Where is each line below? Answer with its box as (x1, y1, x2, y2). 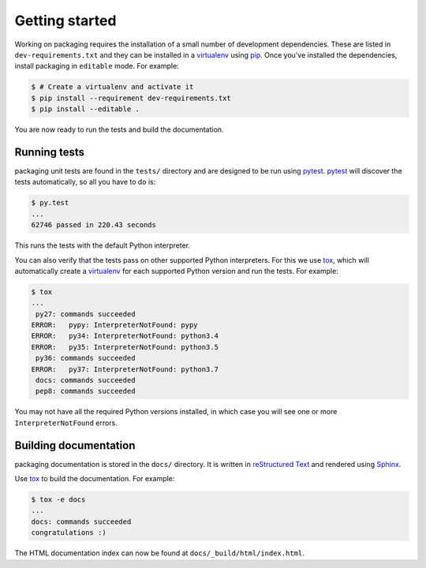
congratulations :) (31, 529, 106, 537)
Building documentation (14, 439, 136, 452)
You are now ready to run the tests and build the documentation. (14, 125, 224, 134)
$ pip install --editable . (31, 105, 140, 114)
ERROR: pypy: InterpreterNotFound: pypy (31, 320, 198, 330)
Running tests (14, 145, 85, 159)
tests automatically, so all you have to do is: (14, 177, 156, 187)
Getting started (14, 12, 117, 29)
